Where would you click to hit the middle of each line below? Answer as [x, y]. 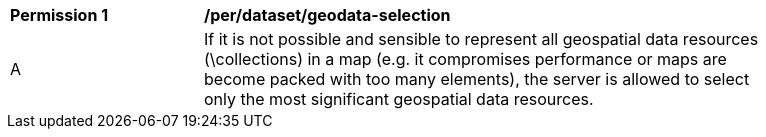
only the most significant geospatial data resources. [399, 99]
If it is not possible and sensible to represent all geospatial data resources [481, 39]
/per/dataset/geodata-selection [327, 15]
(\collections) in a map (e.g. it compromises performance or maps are [465, 59]
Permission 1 [59, 15]
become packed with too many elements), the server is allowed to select [477, 79]
